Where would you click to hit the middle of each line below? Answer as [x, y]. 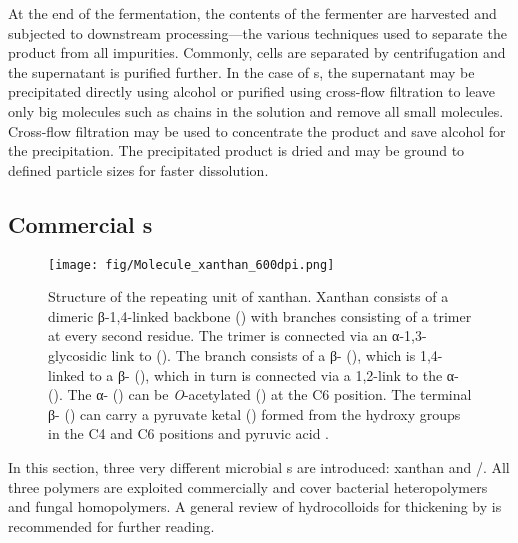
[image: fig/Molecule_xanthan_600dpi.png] [191, 264]
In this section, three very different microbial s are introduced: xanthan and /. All [259, 466]
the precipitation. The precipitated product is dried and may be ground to [236, 150]
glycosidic [77, 354]
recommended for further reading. [111, 525]
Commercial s [80, 223]
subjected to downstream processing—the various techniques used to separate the [257, 32]
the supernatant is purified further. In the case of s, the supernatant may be [241, 71]
